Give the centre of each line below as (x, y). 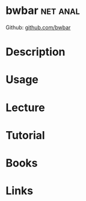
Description (35, 52)
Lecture (26, 107)
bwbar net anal (43, 11)
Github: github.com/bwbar (38, 27)
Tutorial (26, 135)
